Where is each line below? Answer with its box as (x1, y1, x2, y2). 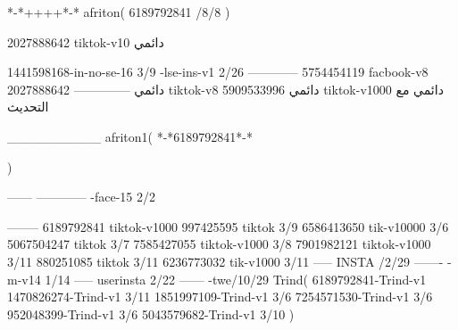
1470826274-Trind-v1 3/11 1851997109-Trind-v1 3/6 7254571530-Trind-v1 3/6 (7, 287, 433, 306)
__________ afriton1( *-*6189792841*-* (7, 127, 253, 145)
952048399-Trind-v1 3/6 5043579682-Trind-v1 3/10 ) (7, 304, 295, 323)
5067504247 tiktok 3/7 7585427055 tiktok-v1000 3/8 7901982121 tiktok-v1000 (7, 235, 431, 253)
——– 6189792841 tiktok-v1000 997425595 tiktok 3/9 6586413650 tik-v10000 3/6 (7, 217, 449, 235)
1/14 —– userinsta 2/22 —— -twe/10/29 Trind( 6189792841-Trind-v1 (45, 269, 427, 288)
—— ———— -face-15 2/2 (7, 187, 156, 206)
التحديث (7, 97, 49, 116)
